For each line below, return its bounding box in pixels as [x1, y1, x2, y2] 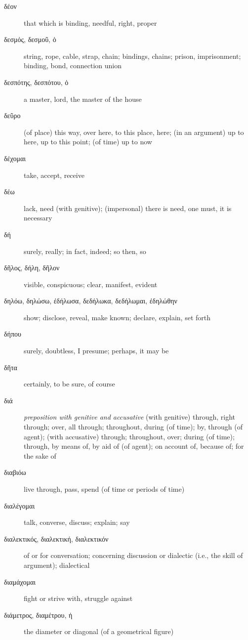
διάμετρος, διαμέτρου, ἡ [4, 609, 73, 620]
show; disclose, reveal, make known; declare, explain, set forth [24, 312, 211, 322]
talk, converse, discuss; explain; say [24, 517, 130, 527]
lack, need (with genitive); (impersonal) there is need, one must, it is [24, 203, 232, 213]
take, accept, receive [24, 170, 84, 180]
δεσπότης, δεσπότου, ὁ [4, 77, 69, 87]
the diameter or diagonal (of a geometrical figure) [24, 626, 174, 637]
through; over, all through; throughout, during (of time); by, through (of [24, 422, 243, 432]
